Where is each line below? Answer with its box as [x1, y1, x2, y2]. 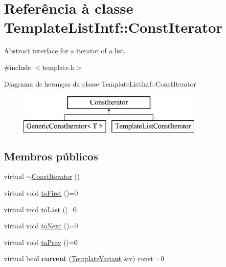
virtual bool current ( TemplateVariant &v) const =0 [4, 253, 164, 264]
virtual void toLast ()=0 [4, 204, 77, 214]
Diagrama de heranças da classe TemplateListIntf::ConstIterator [4, 78, 196, 89]
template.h [42, 62, 74, 72]
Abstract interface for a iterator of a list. [4, 45, 126, 56]
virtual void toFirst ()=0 [4, 188, 78, 198]
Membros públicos [4, 148, 98, 163]
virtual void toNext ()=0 [4, 221, 78, 231]
